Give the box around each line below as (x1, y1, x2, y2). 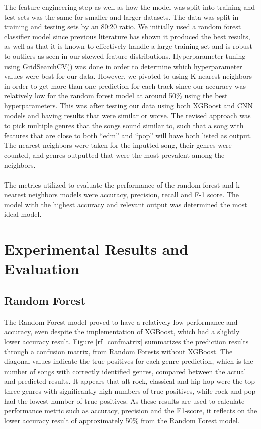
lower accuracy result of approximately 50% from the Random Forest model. (4, 415, 240, 425)
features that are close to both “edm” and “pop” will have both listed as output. (4, 130, 252, 140)
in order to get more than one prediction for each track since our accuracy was (4, 80, 246, 91)
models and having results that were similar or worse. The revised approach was (4, 110, 251, 120)
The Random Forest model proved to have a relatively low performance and (4, 316, 238, 327)
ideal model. (4, 209, 42, 219)
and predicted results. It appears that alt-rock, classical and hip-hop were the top (4, 376, 255, 386)
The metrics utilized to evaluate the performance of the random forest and (4, 179, 234, 190)
